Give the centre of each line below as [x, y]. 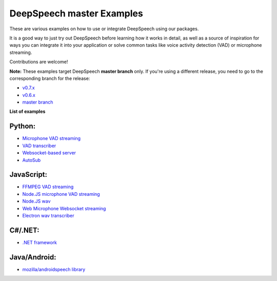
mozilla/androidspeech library [54, 269]
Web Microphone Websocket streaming [64, 208]
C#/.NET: [24, 230]
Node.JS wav [36, 201]
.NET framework [40, 242]
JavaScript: [28, 175]
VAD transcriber [39, 146]
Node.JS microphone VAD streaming [61, 194]
